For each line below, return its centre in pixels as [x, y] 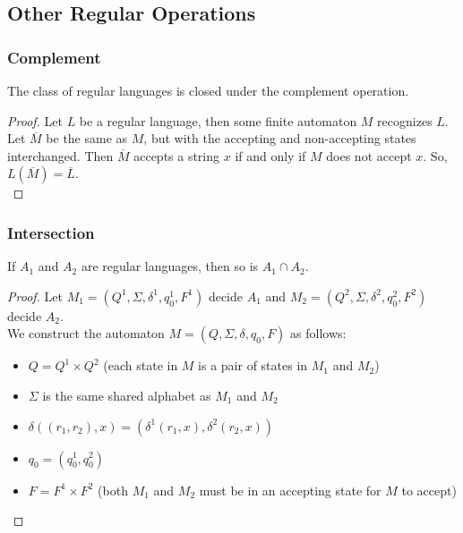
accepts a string [177, 155]
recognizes [405, 120]
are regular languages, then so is [170, 266]
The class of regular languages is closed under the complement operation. [208, 90]
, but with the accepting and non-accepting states [280, 138]
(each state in [141, 365]
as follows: [318, 333]
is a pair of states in [253, 365]
